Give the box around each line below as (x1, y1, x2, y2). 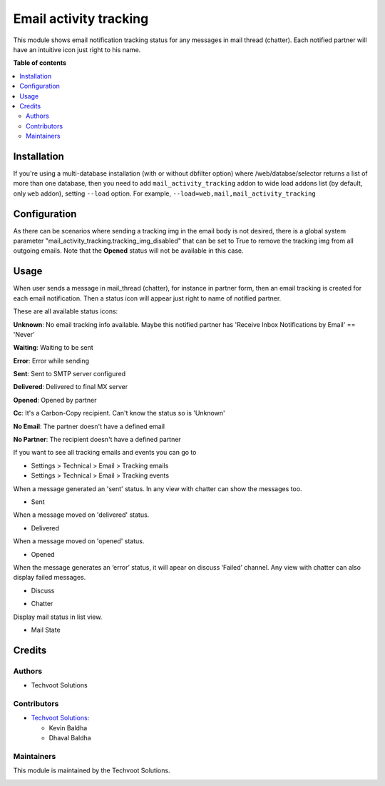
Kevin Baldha (48, 723, 88, 732)
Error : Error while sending (13, 356, 89, 365)
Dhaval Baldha (48, 733, 92, 742)
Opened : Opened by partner (13, 395, 97, 404)
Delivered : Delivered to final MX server (13, 383, 128, 391)
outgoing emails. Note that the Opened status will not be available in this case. (13, 246, 244, 255)
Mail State (31, 625, 61, 634)
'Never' (13, 330, 35, 338)
